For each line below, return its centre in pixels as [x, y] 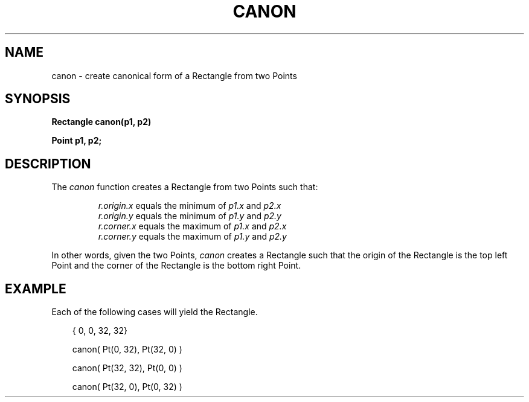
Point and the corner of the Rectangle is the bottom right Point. [176, 266]
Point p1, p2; [77, 141]
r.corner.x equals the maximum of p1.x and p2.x [192, 226]
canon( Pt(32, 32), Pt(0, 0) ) [127, 368]
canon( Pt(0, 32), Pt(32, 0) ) [127, 349]
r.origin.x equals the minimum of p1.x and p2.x [190, 206]
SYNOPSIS [38, 99]
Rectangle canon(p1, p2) [101, 122]
